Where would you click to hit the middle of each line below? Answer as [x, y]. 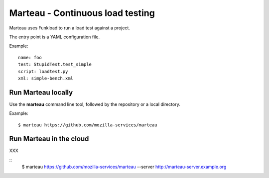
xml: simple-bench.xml [46, 78]
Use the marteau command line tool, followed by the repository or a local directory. [95, 104]
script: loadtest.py [43, 71]
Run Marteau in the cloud [49, 139]
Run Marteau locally [41, 92]
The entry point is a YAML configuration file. [54, 37]
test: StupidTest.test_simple [55, 64]
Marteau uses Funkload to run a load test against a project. [70, 28]
